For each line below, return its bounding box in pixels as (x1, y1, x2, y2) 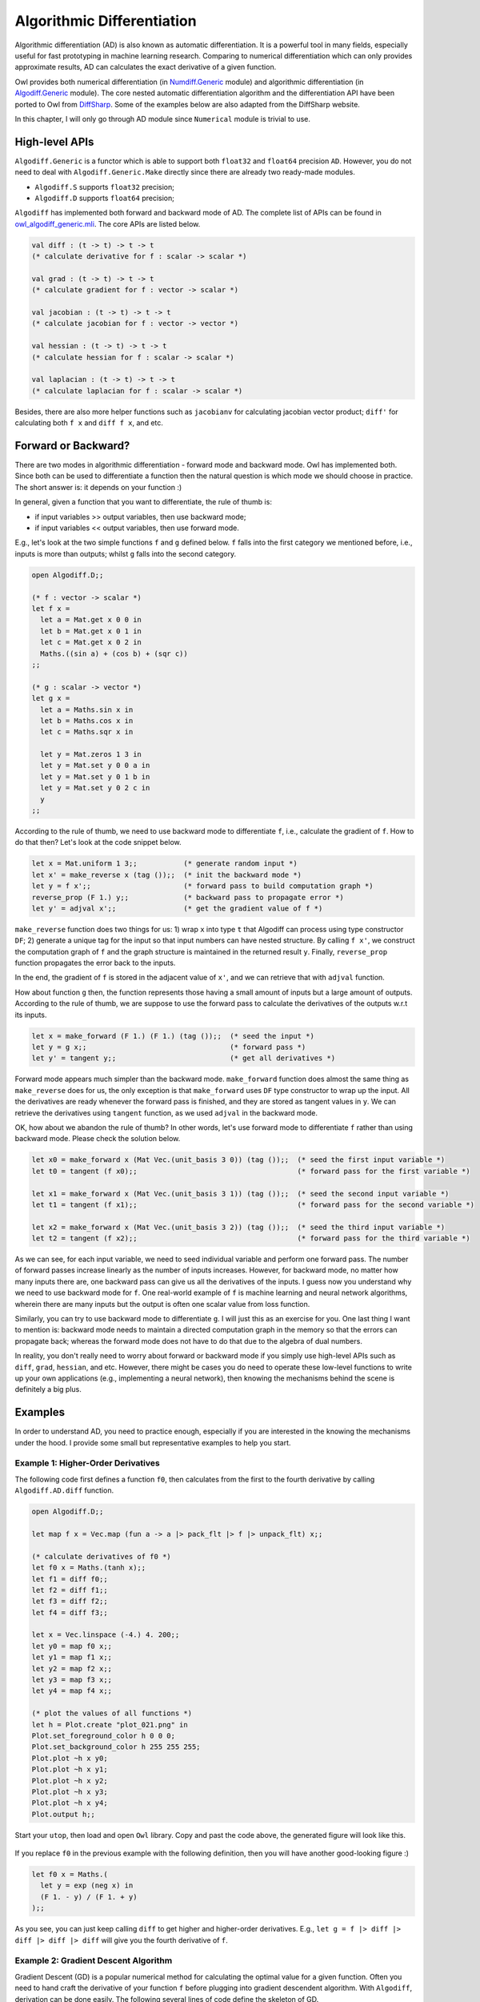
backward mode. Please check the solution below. (14, 1134, 181, 1144)
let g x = (31, 693, 70, 703)
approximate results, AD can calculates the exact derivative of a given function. (14, 62, 277, 72)
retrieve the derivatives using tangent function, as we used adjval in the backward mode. (14, 1108, 318, 1117)
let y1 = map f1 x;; (31, 1653, 112, 1662)
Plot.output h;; (31, 1810, 96, 1819)
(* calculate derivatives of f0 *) (31, 1552, 171, 1561)
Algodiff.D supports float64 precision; (34, 193, 175, 203)
